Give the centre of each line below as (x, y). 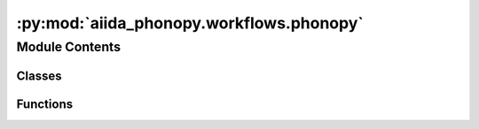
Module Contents (69, 47)
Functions (45, 104)
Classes (39, 76)
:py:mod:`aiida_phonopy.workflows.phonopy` (190, 23)
